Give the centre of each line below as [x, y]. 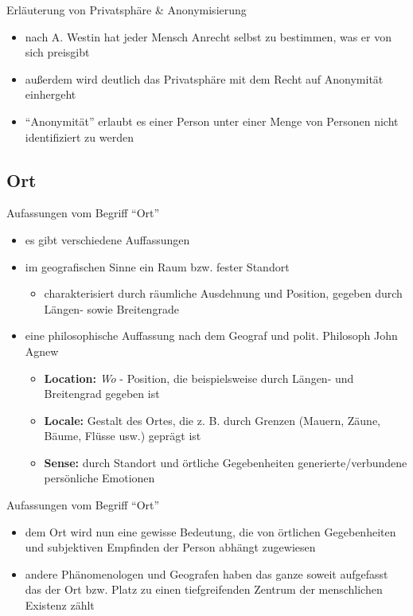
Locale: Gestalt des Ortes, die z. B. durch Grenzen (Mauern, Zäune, [212, 420]
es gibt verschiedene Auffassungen [107, 239]
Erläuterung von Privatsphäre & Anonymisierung [127, 10]
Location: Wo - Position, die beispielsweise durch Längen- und [199, 378]
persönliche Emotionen [99, 478]
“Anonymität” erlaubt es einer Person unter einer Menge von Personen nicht [212, 121]
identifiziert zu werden [79, 136]
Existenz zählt [60, 605]
